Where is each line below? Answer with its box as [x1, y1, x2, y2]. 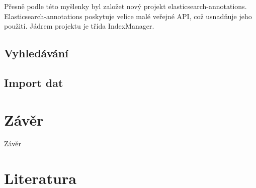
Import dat [4, 74, 63, 90]
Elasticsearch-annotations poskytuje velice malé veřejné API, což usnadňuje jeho [4, 11, 252, 21]
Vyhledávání [4, 45, 68, 61]
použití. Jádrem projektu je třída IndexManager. [4, 21, 154, 31]
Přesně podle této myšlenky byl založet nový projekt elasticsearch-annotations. [4, 1, 247, 11]
